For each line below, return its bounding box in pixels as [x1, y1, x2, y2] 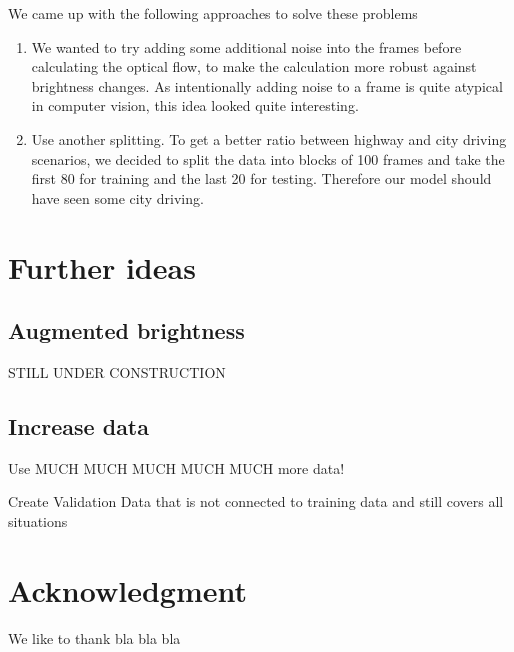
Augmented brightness [8, 315, 245, 346]
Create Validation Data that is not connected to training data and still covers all [8, 491, 504, 512]
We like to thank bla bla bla [8, 627, 181, 648]
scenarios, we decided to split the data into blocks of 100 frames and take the [31, 148, 505, 169]
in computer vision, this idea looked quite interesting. [31, 95, 359, 116]
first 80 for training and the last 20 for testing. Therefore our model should [31, 168, 492, 189]
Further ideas [8, 246, 196, 287]
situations [8, 510, 68, 531]
